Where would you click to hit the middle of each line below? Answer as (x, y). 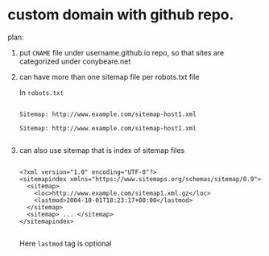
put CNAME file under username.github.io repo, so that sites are (122, 52)
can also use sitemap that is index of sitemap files (102, 150)
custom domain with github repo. (121, 15)
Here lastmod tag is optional (65, 243)
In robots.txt (41, 92)
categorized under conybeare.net (75, 61)
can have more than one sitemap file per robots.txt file (109, 76)
